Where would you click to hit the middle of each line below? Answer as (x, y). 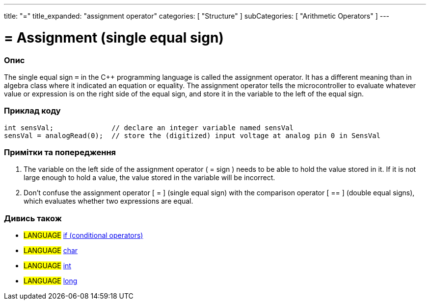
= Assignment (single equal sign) (114, 37)
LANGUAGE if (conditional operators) (83, 235)
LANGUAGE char (51, 251)
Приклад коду (32, 111)
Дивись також (33, 218)
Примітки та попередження (60, 152)
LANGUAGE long (51, 281)
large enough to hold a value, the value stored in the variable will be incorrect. (149, 178)
